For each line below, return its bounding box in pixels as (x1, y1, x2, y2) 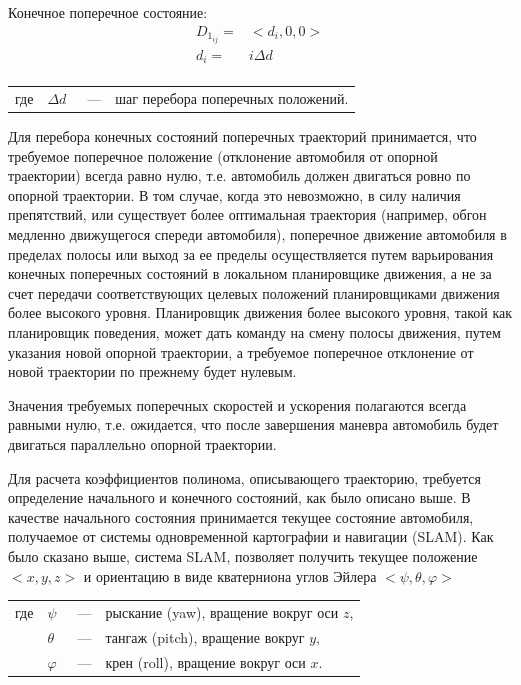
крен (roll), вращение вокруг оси (105, 651, 306, 672)
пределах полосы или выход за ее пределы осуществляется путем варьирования (8, 243, 494, 264)
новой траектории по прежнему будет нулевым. (8, 361, 297, 382)
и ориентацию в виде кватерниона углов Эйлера (83, 565, 377, 586)
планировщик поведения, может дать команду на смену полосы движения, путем (8, 322, 501, 343)
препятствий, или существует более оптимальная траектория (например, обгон (8, 204, 487, 225)
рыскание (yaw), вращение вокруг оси (105, 601, 339, 622)
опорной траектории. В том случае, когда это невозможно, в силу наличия (8, 184, 461, 205)
